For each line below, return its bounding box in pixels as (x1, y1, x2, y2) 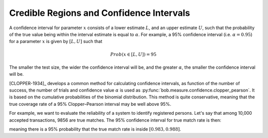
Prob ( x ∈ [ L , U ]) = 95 (110, 51, 157, 57)
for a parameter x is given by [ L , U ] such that (9, 39, 103, 45)
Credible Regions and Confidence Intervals (9, 7, 191, 18)
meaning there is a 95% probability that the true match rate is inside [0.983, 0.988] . (9, 126, 181, 132)
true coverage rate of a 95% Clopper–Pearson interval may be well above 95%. (9, 101, 171, 107)
